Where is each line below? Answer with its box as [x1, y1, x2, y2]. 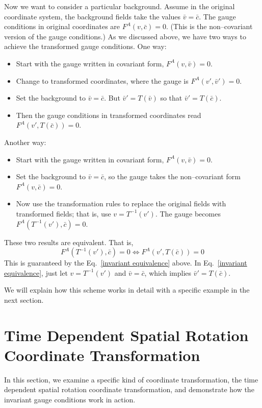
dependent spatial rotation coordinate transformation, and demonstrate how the [4, 384, 254, 395]
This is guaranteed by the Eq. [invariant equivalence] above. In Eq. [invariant [4, 257, 247, 268]
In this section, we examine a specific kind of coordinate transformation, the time [4, 374, 258, 385]
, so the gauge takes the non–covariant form [104, 171, 241, 182]
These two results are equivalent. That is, [4, 236, 134, 247]
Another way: [4, 136, 46, 147]
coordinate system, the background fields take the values [4, 11, 181, 21]
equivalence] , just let [4, 267, 68, 278]
